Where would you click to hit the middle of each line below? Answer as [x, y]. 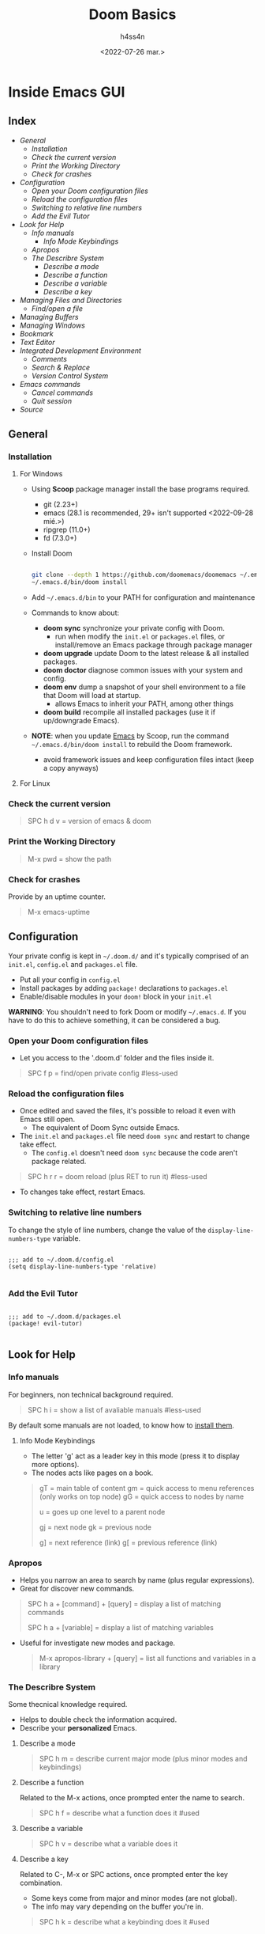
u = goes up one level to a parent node [102, 1511]
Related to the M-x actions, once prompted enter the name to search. [132, 1798]
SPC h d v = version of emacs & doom [89, 821]
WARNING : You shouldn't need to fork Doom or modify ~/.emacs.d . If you [127, 1011]
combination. [41, 1883]
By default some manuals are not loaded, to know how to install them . [121, 1425]
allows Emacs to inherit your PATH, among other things [144, 704]
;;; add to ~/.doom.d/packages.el [65, 1317]
